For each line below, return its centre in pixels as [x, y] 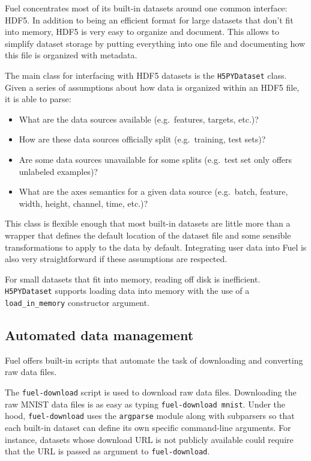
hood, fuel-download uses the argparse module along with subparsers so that [150, 416]
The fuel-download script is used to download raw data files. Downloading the [151, 392]
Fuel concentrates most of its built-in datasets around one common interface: [146, 8]
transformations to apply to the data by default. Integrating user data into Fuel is [156, 247]
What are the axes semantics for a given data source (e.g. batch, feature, [153, 191]
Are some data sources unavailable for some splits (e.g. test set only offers [155, 159]
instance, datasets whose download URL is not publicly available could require [149, 439]
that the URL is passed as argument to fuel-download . [107, 451]
